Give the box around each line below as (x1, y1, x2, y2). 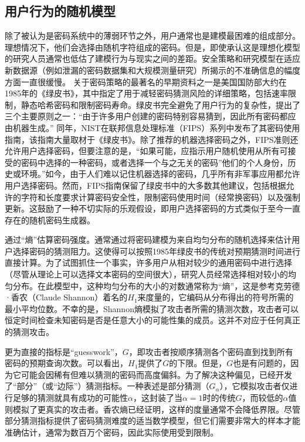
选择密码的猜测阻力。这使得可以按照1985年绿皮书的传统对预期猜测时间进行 (12, 245, 300, 257)
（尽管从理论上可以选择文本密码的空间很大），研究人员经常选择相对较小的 (5, 268, 288, 280)
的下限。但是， (169, 357, 227, 369)
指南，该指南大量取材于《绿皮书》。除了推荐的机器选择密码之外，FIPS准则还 (5, 133, 299, 145)
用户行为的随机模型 (5, 2, 116, 20)
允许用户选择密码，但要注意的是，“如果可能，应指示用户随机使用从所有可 (5, 145, 288, 157)
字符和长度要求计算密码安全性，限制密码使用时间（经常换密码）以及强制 (21, 190, 300, 203)
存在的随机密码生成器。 (5, 213, 95, 226)
